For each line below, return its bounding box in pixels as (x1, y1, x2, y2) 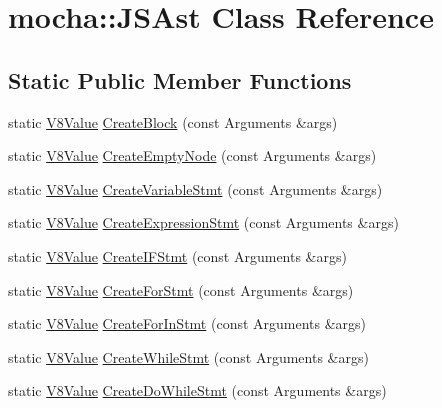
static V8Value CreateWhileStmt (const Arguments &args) (8, 346, 369, 367)
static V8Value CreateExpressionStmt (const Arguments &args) (8, 212, 399, 233)
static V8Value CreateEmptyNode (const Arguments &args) (8, 145, 377, 166)
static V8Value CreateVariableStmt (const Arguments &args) (8, 178, 383, 199)
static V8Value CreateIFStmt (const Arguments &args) (8, 245, 347, 266)
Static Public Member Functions (8, 64, 352, 95)
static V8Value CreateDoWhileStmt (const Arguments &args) (8, 380, 387, 401)
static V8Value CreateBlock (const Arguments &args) (8, 111, 338, 132)
